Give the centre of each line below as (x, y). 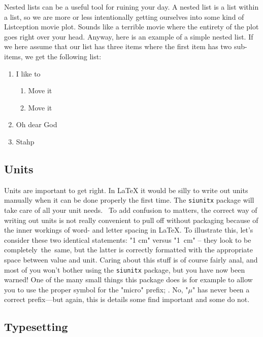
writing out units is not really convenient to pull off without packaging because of (131, 220)
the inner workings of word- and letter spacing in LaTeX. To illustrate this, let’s (129, 230)
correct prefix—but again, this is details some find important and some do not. (127, 299)
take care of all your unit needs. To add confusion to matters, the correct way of (131, 210)
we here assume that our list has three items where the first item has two (118, 46)
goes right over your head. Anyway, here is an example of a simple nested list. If (129, 36)
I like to (28, 73)
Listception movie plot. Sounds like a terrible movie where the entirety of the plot (131, 27)
